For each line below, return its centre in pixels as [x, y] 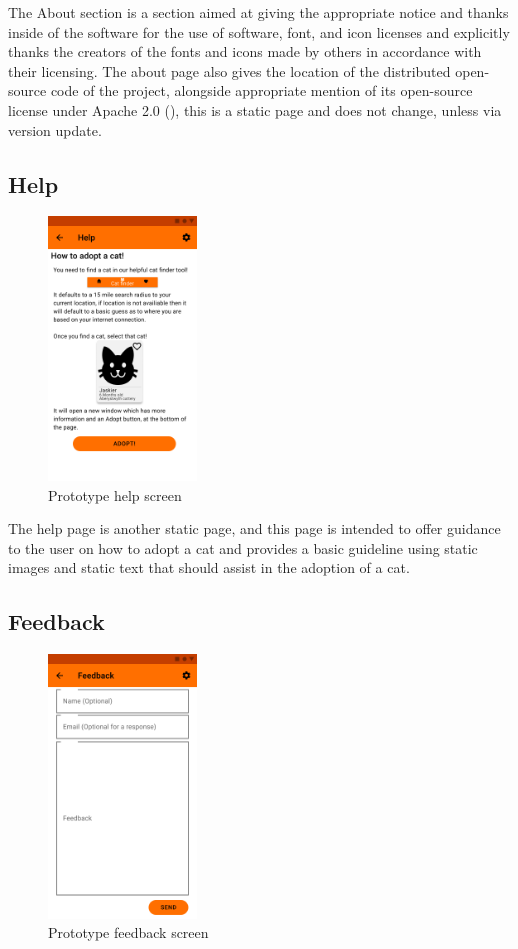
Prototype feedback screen [128, 932]
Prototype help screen [115, 494]
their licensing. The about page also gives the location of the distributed [229, 70]
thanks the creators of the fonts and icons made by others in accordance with [245, 51]
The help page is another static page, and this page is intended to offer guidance [254, 528]
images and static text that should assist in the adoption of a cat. [209, 567]
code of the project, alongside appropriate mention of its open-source [261, 90]
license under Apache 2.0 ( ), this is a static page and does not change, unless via [255, 109]
